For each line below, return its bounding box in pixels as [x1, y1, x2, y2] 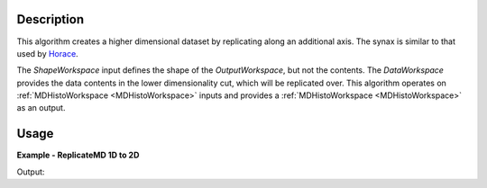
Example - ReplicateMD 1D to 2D [16, 149, 140, 161]
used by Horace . [16, 48, 78, 58]
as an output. [16, 103, 66, 113]
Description [16, 12, 85, 27]
